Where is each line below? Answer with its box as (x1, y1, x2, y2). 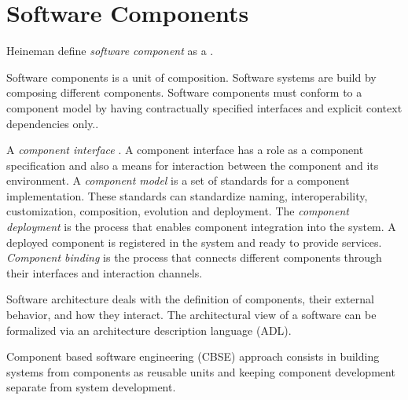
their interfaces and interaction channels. (6, 264, 203, 281)
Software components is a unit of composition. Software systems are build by (6, 68, 377, 85)
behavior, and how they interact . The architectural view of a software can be (6, 306, 377, 323)
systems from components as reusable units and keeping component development (6, 363, 395, 380)
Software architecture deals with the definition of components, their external (6, 291, 374, 307)
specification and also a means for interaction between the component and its (6, 156, 379, 173)
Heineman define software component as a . (6, 42, 214, 59)
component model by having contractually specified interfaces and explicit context (6, 99, 402, 116)
